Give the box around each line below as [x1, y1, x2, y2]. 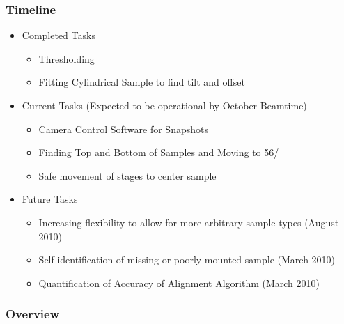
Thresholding [38, 51, 95, 65]
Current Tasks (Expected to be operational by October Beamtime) [22, 98, 307, 112]
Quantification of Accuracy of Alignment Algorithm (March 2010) [38, 275, 320, 290]
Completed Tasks [22, 28, 95, 43]
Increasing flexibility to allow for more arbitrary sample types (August [38, 215, 339, 229]
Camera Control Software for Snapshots [38, 121, 208, 136]
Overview [6, 305, 60, 323]
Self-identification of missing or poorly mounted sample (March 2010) [38, 252, 336, 267]
